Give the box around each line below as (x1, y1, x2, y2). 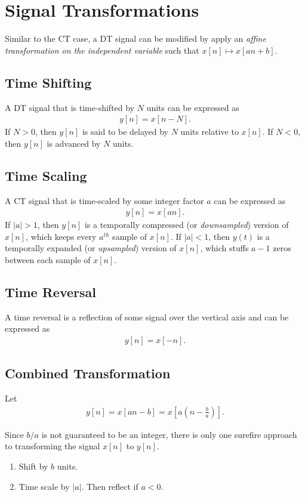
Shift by (19, 459, 48, 472)
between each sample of (5, 253, 91, 266)
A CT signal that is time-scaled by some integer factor (5, 194, 204, 206)
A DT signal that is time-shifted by (5, 101, 135, 113)
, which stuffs (200, 242, 249, 254)
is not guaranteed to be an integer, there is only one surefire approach (41, 428, 297, 440)
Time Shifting (5, 73, 92, 91)
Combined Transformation (5, 364, 171, 382)
